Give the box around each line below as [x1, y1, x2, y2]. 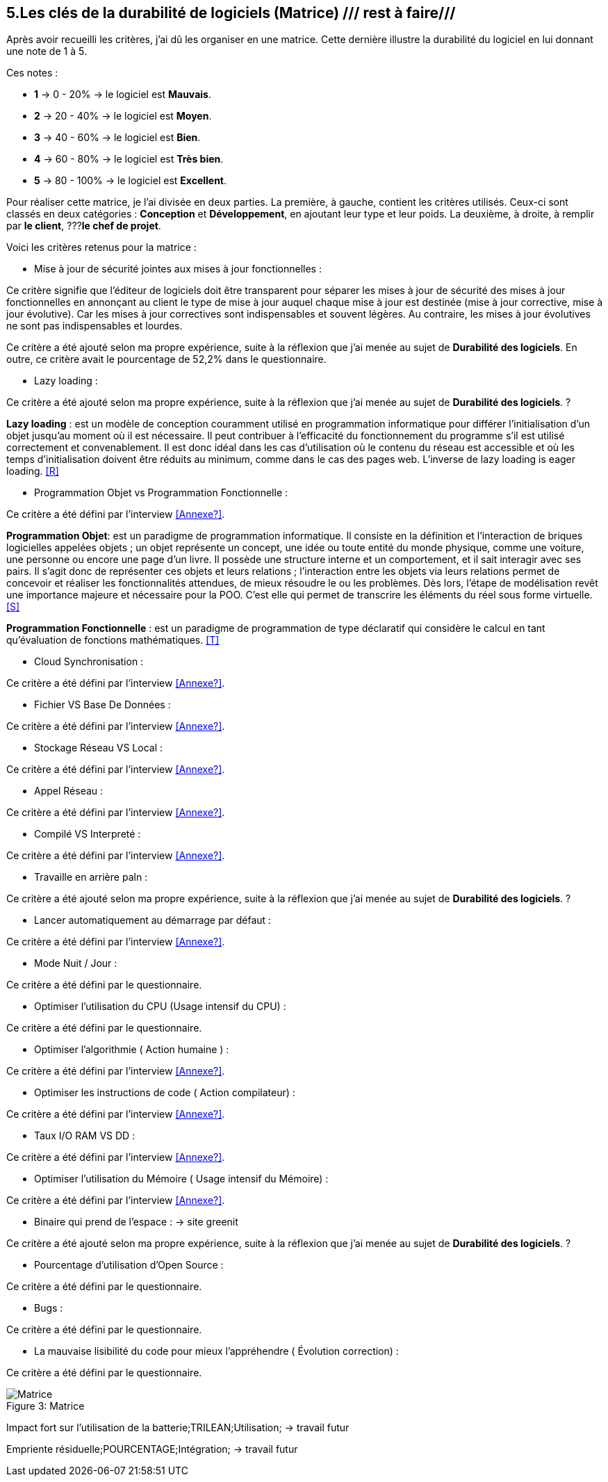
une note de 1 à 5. [6, 45, 87, 58]
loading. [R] [6, 465, 59, 478]
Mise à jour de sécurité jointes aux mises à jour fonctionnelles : [34, 263, 322, 275]
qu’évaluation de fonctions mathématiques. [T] [6, 634, 220, 646]
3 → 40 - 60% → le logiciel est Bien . [34, 131, 201, 144]
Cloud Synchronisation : [34, 655, 144, 668]
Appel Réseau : [34, 785, 104, 797]
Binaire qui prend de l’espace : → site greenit [34, 1216, 238, 1228]
